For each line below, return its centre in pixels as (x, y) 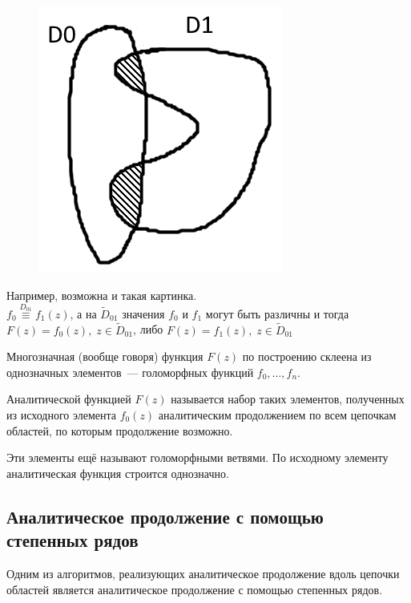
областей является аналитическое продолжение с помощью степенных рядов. (195, 589)
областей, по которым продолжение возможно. (120, 430)
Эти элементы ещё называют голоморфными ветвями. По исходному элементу (197, 457)
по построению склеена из (307, 356)
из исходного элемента (61, 415)
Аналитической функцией (69, 399)
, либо (148, 329)
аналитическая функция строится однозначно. (118, 473)
